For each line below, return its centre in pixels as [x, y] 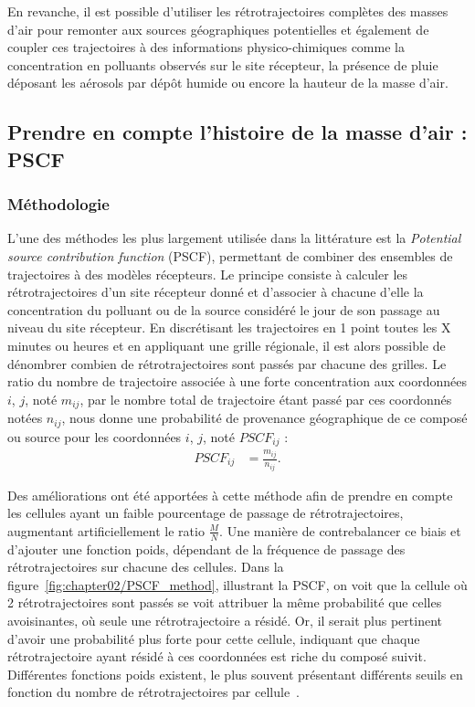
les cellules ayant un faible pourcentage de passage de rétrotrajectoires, [206, 513]
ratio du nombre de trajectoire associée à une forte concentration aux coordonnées [237, 381]
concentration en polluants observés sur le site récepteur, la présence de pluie [223, 64]
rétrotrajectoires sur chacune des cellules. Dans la [146, 567]
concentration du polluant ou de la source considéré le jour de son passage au [224, 309]
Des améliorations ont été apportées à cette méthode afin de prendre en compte [230, 495]
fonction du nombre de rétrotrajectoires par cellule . [154, 692]
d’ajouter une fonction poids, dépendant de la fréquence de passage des [206, 549]
